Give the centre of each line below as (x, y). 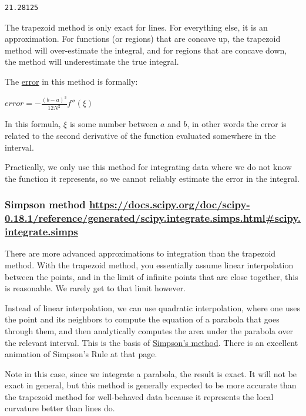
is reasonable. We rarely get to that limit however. (95, 288)
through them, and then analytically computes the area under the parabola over (149, 330)
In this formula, (33, 124)
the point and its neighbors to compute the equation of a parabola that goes (142, 319)
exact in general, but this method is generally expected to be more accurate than (151, 385)
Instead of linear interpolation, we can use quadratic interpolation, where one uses (152, 307)
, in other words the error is (237, 124)
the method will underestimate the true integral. (92, 61)
